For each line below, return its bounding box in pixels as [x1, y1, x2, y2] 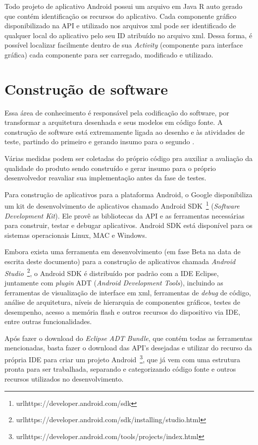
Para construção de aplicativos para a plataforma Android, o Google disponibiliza [4, 189, 253, 199]
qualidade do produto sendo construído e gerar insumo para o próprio [4, 163, 216, 173]
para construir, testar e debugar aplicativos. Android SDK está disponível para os [4, 220, 253, 230]
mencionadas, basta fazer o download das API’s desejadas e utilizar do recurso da [4, 342, 252, 353]
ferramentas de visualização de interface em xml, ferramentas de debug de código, [4, 287, 251, 297]
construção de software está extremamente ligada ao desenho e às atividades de [4, 126, 245, 137]
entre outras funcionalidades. [4, 316, 92, 327]
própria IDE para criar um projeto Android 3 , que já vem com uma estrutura [4, 353, 241, 364]
